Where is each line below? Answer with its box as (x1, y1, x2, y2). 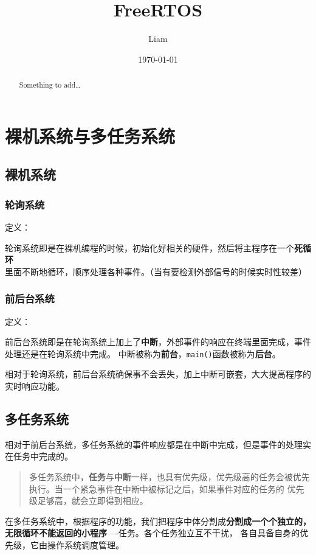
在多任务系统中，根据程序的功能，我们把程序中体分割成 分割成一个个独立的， (5, 514, 311, 527)
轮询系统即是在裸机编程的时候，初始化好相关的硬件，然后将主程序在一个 (5, 241, 294, 254)
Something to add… (19, 80, 81, 90)
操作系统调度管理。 (47, 538, 124, 551)
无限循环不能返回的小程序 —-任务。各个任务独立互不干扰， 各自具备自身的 (5, 526, 300, 539)
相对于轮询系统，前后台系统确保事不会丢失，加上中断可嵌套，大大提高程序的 (5, 368, 311, 380)
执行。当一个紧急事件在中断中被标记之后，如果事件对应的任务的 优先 (29, 482, 304, 495)
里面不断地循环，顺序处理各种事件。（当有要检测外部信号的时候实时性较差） (5, 265, 307, 277)
